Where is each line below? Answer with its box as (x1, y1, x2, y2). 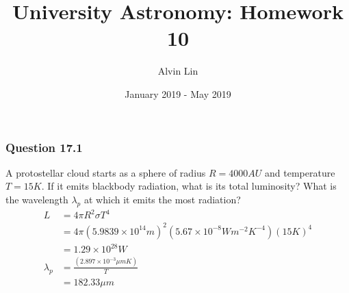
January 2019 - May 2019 (125, 86, 231, 101)
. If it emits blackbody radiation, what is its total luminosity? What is (41, 179, 337, 193)
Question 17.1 (5, 138, 83, 155)
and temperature (265, 165, 335, 179)
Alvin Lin (157, 64, 198, 78)
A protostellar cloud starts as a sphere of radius (5, 165, 206, 179)
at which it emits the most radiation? (83, 192, 241, 206)
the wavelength (5, 192, 68, 206)
